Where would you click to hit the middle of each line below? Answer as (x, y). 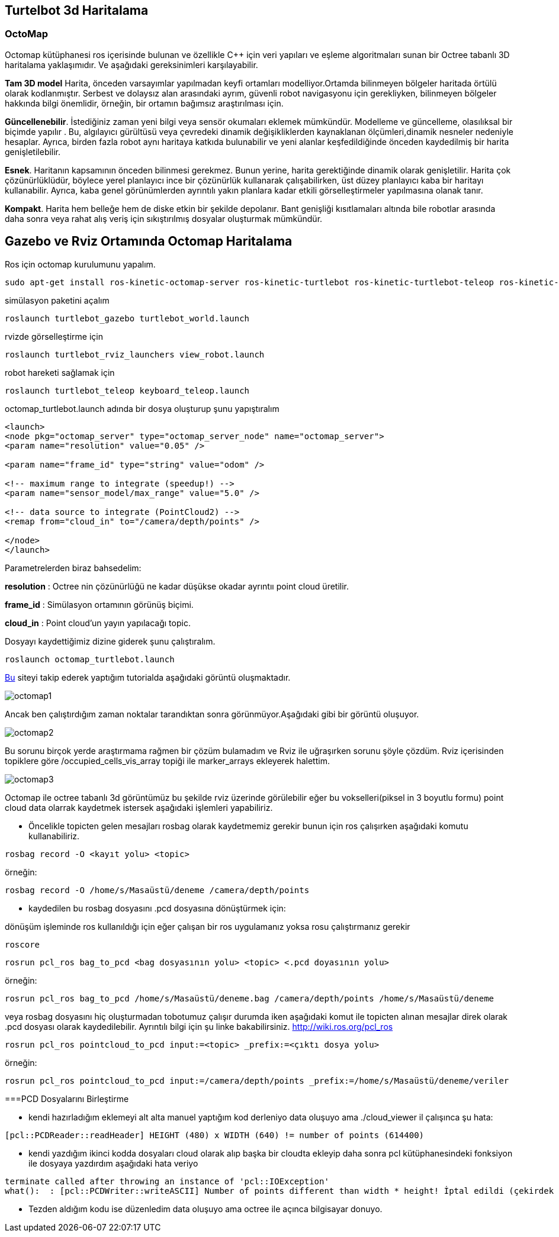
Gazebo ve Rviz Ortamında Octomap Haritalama (149, 241)
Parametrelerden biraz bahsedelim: (73, 568)
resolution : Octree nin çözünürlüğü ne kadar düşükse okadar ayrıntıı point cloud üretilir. (177, 586)
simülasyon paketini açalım (57, 300)
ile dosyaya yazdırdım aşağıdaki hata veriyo (113, 1163)
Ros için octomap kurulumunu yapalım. (80, 264)
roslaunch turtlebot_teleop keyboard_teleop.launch (127, 390)
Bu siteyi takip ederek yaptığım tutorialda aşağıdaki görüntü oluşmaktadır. (148, 677)
